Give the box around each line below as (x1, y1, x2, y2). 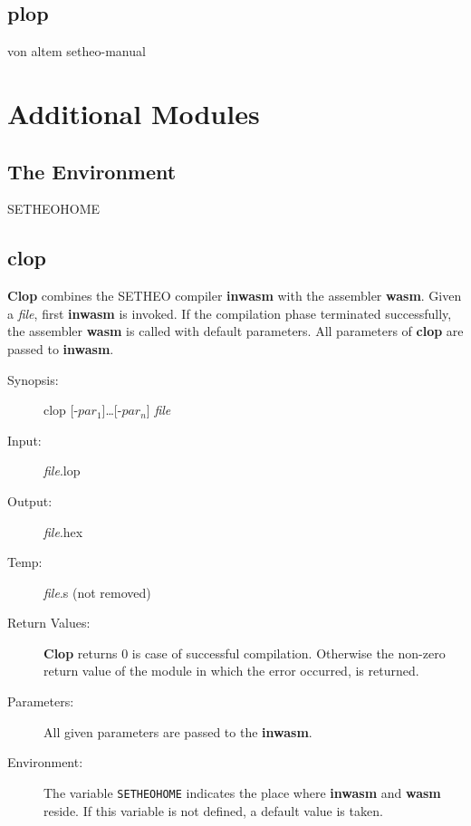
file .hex (43, 522, 83, 541)
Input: (7, 430, 42, 449)
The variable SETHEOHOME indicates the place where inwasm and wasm (43, 783, 441, 802)
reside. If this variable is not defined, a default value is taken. (43, 801, 383, 820)
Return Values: (7, 613, 91, 632)
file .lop (43, 461, 81, 480)
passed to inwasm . (7, 339, 114, 358)
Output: (7, 491, 53, 510)
